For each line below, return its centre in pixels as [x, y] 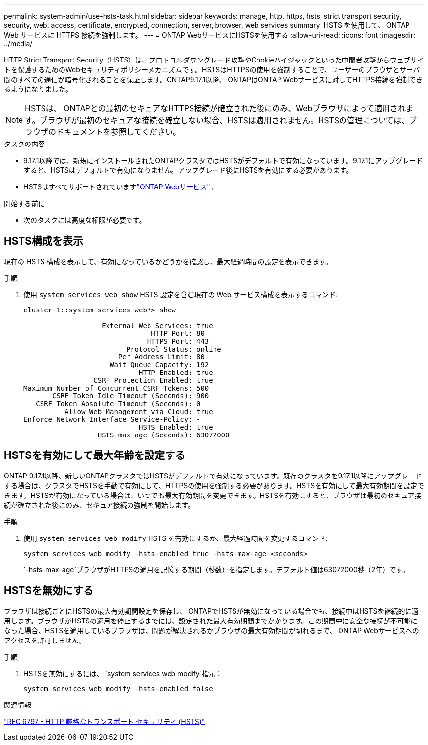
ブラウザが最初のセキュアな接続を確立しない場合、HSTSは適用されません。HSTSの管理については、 [225, 120]
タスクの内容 [24, 144]
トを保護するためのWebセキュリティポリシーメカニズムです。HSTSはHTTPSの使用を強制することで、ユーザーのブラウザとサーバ [212, 70]
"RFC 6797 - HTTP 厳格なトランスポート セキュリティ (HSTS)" [105, 721]
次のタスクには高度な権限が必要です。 [85, 220]
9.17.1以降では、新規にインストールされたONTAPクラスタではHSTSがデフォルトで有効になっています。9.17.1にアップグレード [223, 160]
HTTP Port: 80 [178, 333]
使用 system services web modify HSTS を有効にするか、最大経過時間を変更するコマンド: [176, 538]
